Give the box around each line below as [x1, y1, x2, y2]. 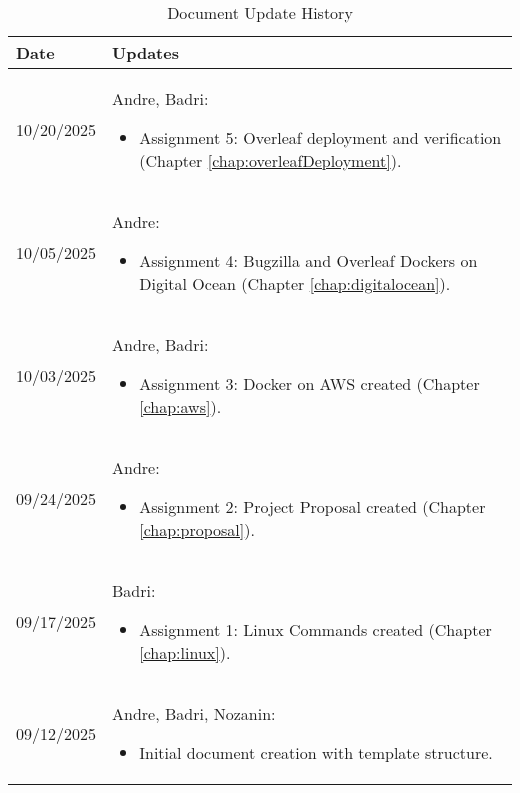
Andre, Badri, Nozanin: [112, 702, 276, 725]
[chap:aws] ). [139, 395, 222, 418]
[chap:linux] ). [139, 641, 231, 664]
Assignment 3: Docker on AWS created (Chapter [139, 372, 480, 395]
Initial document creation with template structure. [139, 741, 493, 764]
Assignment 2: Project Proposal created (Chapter [139, 495, 486, 518]
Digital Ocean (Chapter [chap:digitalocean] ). [139, 272, 451, 295]
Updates [112, 41, 179, 64]
